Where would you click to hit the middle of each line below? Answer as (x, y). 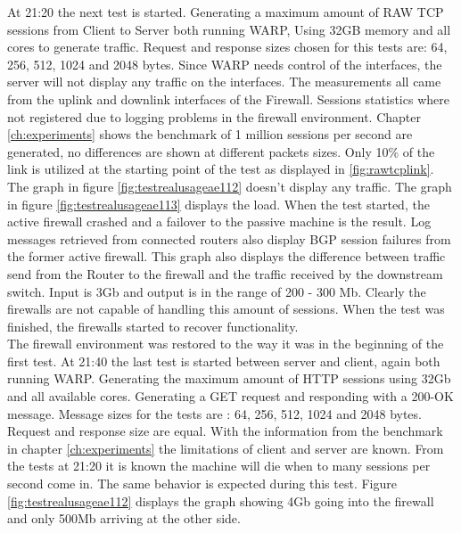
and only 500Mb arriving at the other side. (124, 518)
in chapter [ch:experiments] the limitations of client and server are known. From (226, 448)
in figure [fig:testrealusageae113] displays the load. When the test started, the (218, 204)
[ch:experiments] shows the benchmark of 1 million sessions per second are (210, 134)
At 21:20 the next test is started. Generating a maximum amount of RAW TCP (226, 12)
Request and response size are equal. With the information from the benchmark (225, 431)
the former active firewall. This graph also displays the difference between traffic (226, 256)
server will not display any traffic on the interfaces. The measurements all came (224, 82)
